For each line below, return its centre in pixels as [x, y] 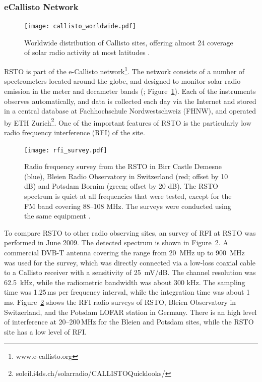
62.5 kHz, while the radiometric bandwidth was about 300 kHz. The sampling [125, 282]
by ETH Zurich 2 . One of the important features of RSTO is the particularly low [128, 122]
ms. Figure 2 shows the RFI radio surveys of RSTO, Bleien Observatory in [120, 302]
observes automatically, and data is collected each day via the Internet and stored [130, 101]
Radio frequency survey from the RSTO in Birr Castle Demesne [123, 166]
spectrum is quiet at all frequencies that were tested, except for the [128, 196]
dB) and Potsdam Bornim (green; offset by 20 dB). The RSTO [121, 186]
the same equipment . [57, 216]
